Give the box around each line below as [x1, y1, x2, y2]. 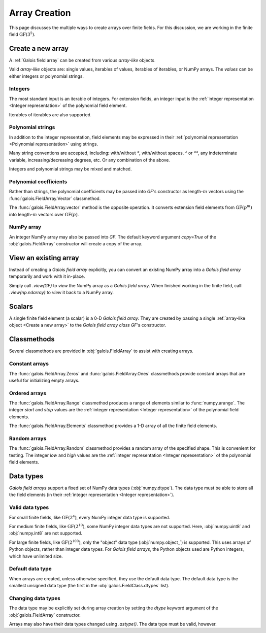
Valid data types [9, 504, 49, 511]
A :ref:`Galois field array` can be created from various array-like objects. [9, 57, 156, 63]
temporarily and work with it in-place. [9, 273, 86, 279]
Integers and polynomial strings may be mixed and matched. [9, 166, 132, 172]
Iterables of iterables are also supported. [9, 111, 92, 118]
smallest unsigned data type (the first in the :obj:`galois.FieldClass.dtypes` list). [9, 583, 169, 589]
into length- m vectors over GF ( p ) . [9, 211, 79, 217]
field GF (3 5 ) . [9, 31, 35, 37]
